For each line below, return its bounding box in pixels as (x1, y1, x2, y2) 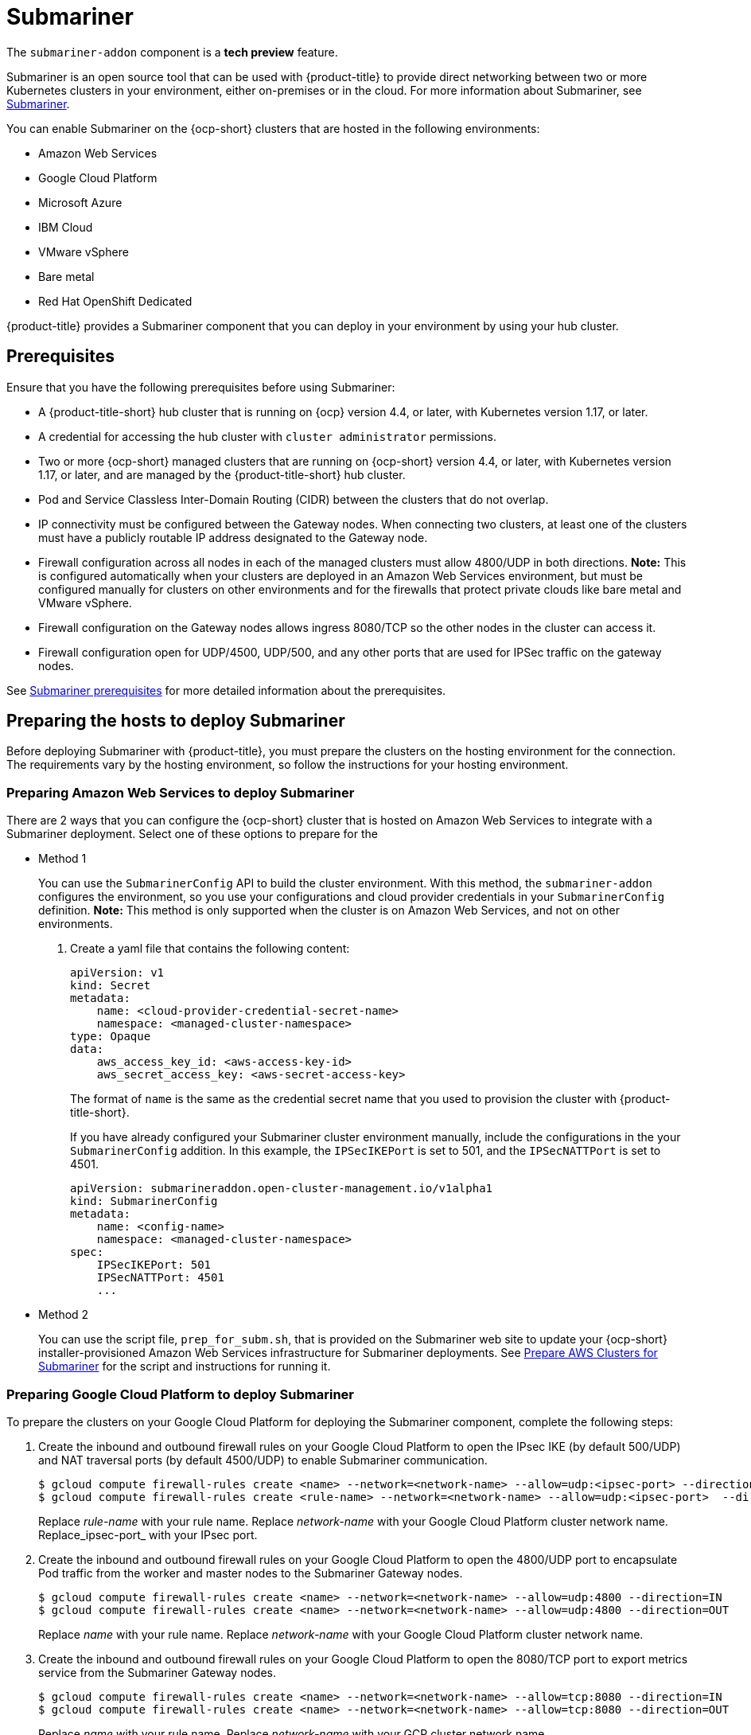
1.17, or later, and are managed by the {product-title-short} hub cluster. (38, 467, 406, 482)
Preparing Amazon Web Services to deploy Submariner (6, 784, 355, 801)
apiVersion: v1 (70, 966, 165, 980)
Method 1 (38, 852, 87, 866)
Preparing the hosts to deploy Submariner (6, 711, 345, 731)
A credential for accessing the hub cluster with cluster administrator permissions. (38, 429, 496, 443)
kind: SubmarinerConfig (70, 1195, 218, 1208)
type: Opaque (70, 1030, 151, 1043)
